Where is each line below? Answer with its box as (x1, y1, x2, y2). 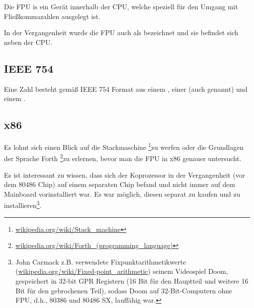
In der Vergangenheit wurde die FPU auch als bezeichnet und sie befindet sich (4, 27, 238, 38)
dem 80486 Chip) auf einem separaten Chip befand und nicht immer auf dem (4, 179, 235, 189)
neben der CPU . (4, 37, 53, 47)
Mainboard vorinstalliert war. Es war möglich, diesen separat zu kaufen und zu (4, 188, 240, 199)
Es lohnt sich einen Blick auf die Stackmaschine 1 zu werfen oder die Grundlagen (4, 141, 244, 152)
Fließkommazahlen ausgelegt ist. (4, 11, 101, 21)
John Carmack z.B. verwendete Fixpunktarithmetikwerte (15, 256, 186, 267)
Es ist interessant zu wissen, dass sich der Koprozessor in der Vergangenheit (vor (4, 169, 245, 180)
